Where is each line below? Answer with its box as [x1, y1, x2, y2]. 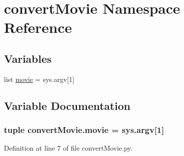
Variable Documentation [4, 98, 131, 113]
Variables [4, 51, 52, 66]
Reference [4, 17, 72, 37]
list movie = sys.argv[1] [4, 74, 75, 84]
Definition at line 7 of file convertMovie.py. [4, 143, 132, 153]
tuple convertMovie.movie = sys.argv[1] [4, 124, 164, 136]
